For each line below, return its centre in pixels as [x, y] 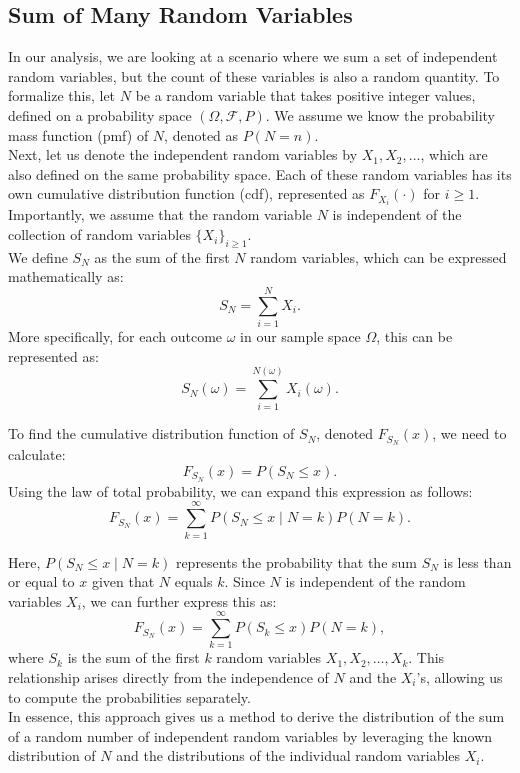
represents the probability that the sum [296, 561]
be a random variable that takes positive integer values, [305, 95]
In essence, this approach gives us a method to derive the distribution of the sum [256, 716]
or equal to [41, 581]
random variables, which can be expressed [378, 256]
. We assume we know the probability [380, 114]
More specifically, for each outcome [115, 336]
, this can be [414, 336]
